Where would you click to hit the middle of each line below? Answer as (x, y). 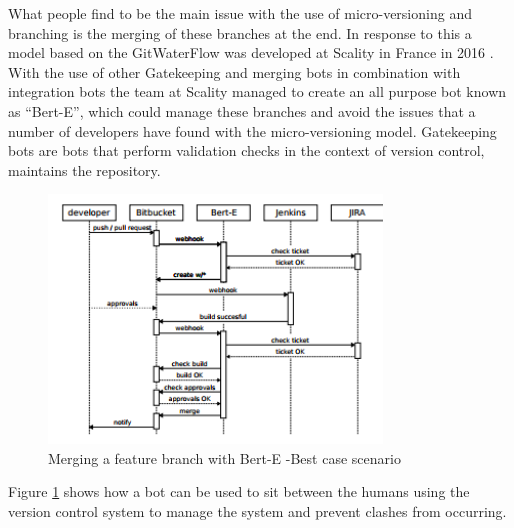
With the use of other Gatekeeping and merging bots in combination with (234, 71)
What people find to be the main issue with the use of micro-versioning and (240, 13)
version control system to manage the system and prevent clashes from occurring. (257, 511)
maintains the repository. (84, 169)
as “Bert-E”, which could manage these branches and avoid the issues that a (242, 110)
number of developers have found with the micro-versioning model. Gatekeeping (252, 130)
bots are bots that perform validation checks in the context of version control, (246, 150)
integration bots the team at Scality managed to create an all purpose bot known (257, 91)
